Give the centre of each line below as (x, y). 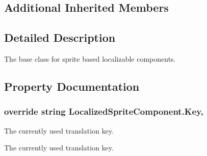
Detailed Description (60, 37)
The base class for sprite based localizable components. (90, 58)
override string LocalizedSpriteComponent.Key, (104, 111)
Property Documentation (72, 86)
